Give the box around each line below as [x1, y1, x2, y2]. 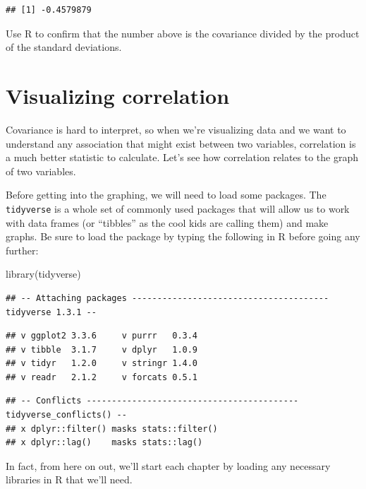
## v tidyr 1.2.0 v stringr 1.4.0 [6, 358, 198, 369]
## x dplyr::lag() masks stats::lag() [6, 437, 203, 448]
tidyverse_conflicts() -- [6, 410, 127, 420]
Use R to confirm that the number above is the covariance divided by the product [6, 25, 360, 40]
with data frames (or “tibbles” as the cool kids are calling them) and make [6, 215, 329, 230]
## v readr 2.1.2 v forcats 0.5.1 [6, 372, 198, 382]
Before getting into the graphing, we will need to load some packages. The [6, 187, 327, 202]
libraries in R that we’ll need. [6, 472, 133, 487]
